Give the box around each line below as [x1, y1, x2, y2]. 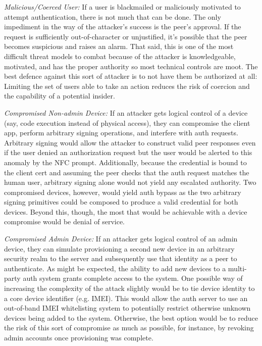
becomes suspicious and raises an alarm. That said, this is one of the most [4, 41, 234, 52]
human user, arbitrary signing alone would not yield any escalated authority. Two [4, 177, 256, 187]
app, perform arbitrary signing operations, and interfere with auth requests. [4, 127, 238, 138]
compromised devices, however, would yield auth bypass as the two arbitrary [4, 186, 241, 197]
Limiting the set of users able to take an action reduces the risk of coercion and [4, 80, 250, 91]
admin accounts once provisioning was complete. [4, 332, 153, 342]
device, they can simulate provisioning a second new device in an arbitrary [4, 243, 235, 254]
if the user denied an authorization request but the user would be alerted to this [4, 147, 252, 158]
